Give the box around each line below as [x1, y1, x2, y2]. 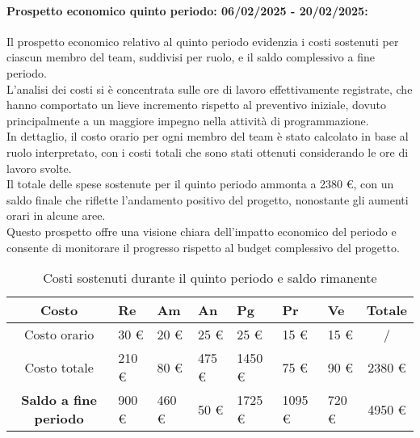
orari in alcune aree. [6, 207, 106, 224]
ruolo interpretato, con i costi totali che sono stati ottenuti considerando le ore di [6, 143, 409, 160]
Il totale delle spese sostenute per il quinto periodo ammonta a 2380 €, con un [6, 175, 394, 192]
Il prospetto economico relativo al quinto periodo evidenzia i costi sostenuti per [6, 32, 399, 49]
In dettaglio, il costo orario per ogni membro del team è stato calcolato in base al [6, 128, 409, 145]
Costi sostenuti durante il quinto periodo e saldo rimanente [43, 268, 377, 288]
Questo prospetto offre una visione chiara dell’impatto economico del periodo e [6, 222, 397, 239]
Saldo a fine [21, 390, 97, 410]
